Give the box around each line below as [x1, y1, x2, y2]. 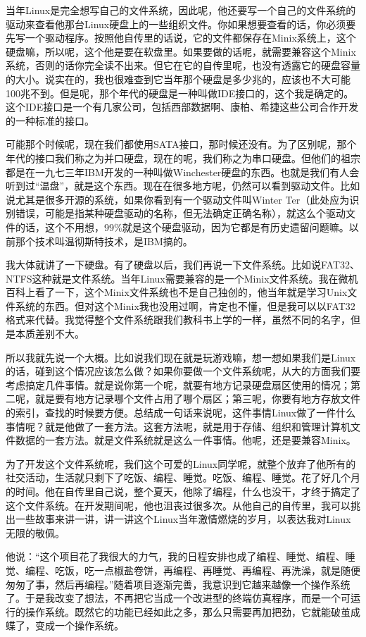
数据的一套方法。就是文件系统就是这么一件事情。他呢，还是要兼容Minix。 [15, 433, 356, 447]
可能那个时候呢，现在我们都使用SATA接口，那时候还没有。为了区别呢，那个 [6, 137, 357, 151]
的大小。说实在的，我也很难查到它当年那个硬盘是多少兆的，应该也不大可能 [6, 71, 351, 86]
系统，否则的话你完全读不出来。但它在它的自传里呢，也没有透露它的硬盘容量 [6, 58, 360, 73]
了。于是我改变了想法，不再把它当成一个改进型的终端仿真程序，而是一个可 [6, 590, 351, 605]
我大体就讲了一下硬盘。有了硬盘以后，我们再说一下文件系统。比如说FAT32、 [6, 257, 360, 272]
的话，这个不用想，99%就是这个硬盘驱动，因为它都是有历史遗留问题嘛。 [15, 219, 349, 234]
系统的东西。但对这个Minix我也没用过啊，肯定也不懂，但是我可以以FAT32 [15, 298, 355, 313]
